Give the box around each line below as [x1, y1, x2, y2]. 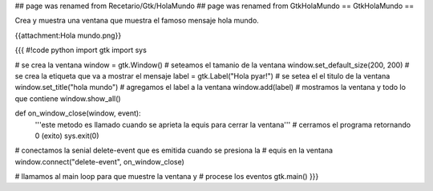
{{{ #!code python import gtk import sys [14, 45, 148, 55]
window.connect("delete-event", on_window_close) [14, 156, 184, 166]
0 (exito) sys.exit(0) [34, 131, 99, 140]
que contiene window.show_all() [14, 93, 121, 104]
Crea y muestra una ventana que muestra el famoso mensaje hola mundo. [14, 16, 260, 26]
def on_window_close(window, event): [14, 108, 141, 118]
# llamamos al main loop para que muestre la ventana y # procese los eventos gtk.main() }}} [14, 172, 319, 181]
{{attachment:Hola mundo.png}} [14, 30, 122, 40]
